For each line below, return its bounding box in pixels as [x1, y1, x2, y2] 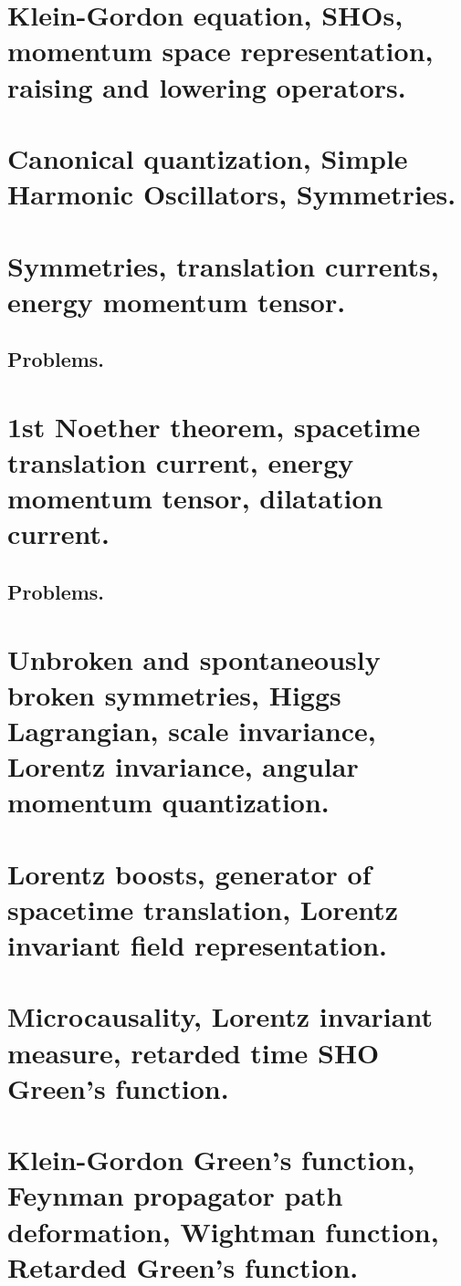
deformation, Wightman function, [7, 1212, 439, 1249]
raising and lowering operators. [7, 68, 406, 105]
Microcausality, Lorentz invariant [7, 998, 433, 1035]
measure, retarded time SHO [7, 1033, 380, 1071]
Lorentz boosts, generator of [7, 854, 372, 892]
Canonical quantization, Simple [7, 139, 408, 176]
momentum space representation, [7, 32, 434, 69]
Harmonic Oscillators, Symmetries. [7, 175, 456, 213]
